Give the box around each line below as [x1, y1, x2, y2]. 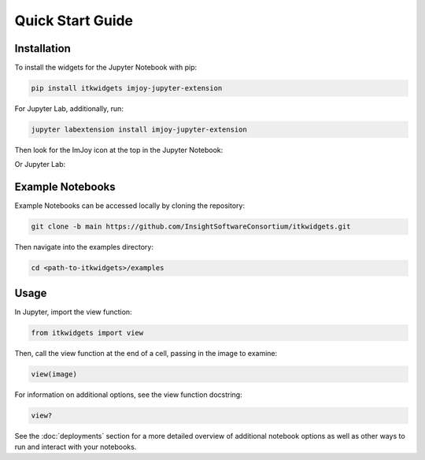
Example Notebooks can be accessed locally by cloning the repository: [14, 201, 246, 210]
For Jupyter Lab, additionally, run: [14, 104, 124, 113]
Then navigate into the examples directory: [14, 243, 153, 252]
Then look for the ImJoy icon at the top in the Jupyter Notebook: [14, 146, 224, 154]
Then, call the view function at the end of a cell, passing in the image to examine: [14, 348, 278, 358]
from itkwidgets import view [31, 328, 144, 337]
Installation [14, 42, 71, 55]
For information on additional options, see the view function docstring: [14, 390, 243, 399]
